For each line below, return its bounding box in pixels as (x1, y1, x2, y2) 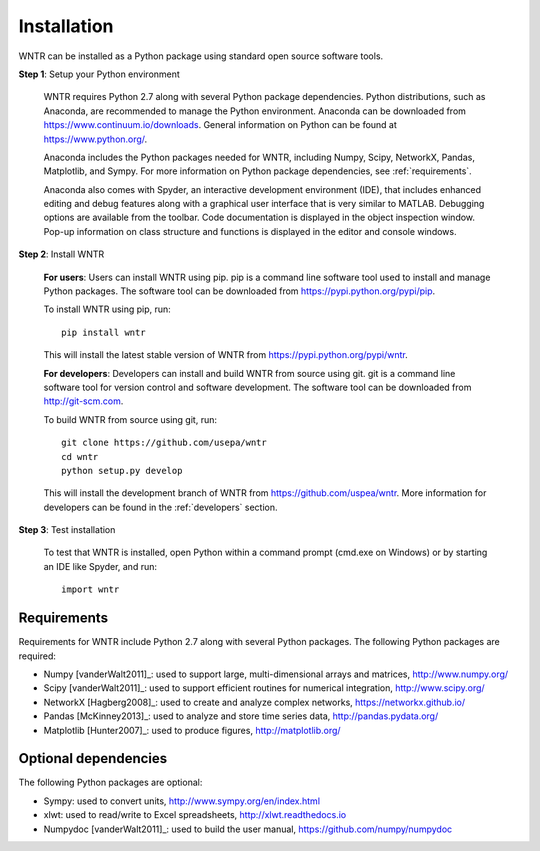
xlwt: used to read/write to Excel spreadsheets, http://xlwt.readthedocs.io (43, 809, 347, 821)
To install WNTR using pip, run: (43, 303, 172, 315)
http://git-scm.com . (43, 395, 124, 407)
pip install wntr (61, 326, 146, 338)
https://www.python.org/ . (43, 133, 148, 145)
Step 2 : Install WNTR (18, 248, 105, 260)
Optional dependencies (18, 750, 168, 767)
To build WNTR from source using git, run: (43, 413, 217, 425)
